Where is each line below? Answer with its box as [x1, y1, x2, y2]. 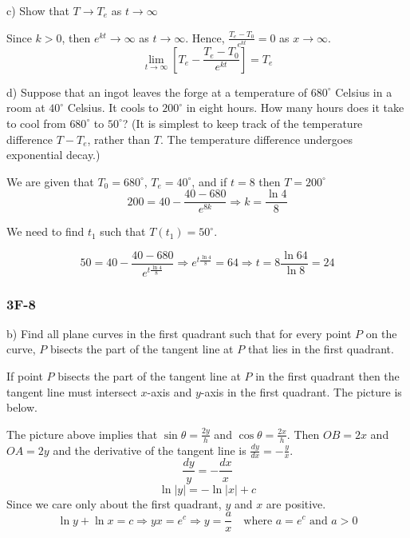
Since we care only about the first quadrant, [6, 495, 222, 512]
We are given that [6, 173, 94, 189]
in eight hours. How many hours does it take [186, 99, 404, 116]
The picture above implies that [6, 425, 158, 442]
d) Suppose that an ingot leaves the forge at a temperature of [6, 83, 308, 100]
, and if [191, 173, 227, 189]
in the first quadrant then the [255, 368, 400, 384]
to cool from [6, 114, 66, 131]
